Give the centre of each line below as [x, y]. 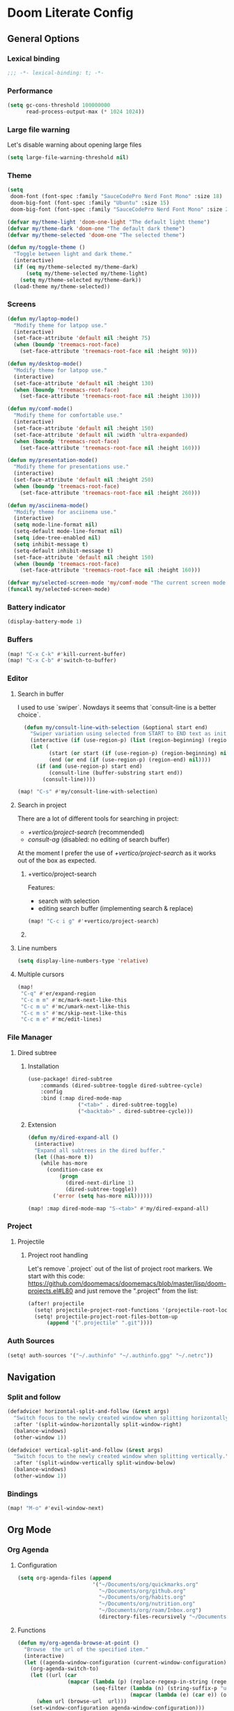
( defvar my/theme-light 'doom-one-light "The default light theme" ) [109, 222]
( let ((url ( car [54, 1675]
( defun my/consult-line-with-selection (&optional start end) [116, 727]
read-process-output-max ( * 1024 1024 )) [85, 112]
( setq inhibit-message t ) [51, 544]
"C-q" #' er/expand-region [58, 993]
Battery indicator [37, 607]
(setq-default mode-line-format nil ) [68, 532]
